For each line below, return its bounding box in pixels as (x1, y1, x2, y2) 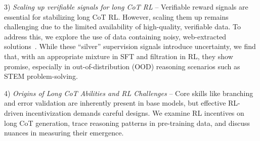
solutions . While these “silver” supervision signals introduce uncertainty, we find (4, 41, 256, 52)
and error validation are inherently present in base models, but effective (4, 98, 226, 108)
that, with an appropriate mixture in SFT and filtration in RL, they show (4, 51, 233, 61)
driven (4, 107, 24, 118)
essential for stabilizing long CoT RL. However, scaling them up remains (4, 11, 229, 22)
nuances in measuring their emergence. (4, 127, 124, 138)
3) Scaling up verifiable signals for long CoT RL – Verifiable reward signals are (4, 2, 248, 12)
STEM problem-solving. (4, 71, 78, 81)
